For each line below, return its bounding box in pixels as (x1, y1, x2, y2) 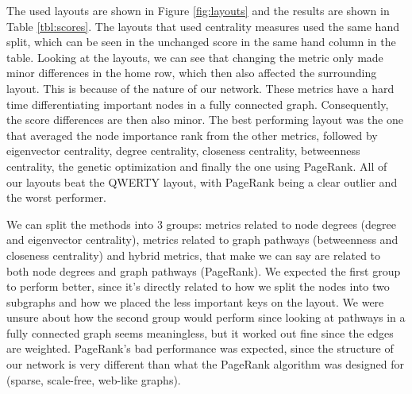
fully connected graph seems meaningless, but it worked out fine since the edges (6, 324, 394, 341)
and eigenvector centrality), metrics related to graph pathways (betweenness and (6, 231, 399, 248)
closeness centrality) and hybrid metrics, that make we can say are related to (6, 246, 381, 263)
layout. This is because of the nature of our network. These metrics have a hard (6, 79, 395, 96)
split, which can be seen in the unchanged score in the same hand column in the (6, 33, 396, 50)
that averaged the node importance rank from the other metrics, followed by (6, 126, 378, 143)
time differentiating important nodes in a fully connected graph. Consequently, (6, 95, 389, 112)
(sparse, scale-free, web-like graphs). (6, 371, 181, 388)
